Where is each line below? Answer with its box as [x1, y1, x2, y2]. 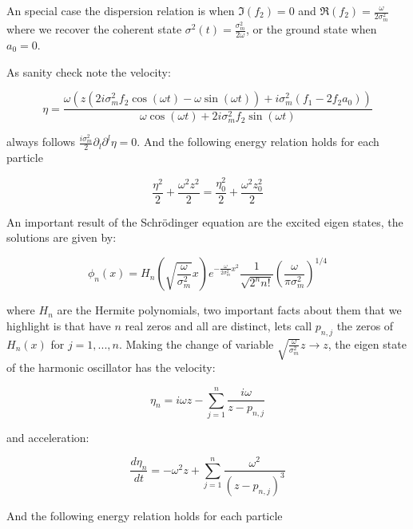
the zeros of [336, 318, 394, 334]
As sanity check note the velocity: [6, 63, 171, 80]
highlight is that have [6, 318, 111, 334]
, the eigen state [328, 335, 407, 352]
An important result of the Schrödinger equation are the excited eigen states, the [6, 213, 403, 230]
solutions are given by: [6, 229, 117, 246]
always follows [6, 133, 76, 150]
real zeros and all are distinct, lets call [125, 318, 312, 334]
